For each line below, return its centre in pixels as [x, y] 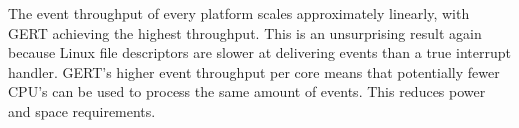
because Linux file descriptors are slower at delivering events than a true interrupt [259, 52]
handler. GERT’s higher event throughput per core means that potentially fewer [254, 71]
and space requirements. [82, 110]
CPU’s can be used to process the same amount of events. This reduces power [247, 91]
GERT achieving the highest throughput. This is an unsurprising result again [245, 32]
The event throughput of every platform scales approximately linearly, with [239, 13]
